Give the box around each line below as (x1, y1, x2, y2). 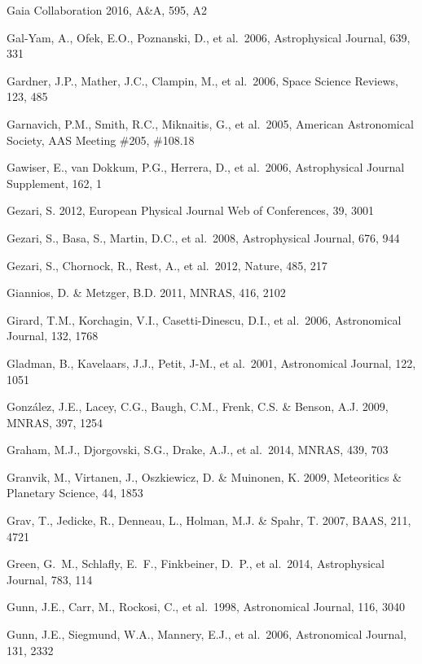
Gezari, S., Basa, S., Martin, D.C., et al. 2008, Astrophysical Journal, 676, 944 (7, 229, 400, 246)
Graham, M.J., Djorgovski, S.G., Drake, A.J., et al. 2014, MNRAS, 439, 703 (7, 441, 389, 458)
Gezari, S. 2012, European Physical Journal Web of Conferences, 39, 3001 (7, 202, 374, 219)
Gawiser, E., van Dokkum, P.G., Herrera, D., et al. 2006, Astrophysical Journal (7, 159, 405, 176)
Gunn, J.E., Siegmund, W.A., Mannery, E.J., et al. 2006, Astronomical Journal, (7, 626, 407, 643)
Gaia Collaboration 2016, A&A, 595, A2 (7, 2, 207, 18)
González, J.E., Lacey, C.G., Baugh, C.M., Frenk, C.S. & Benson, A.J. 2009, (7, 398, 389, 415)
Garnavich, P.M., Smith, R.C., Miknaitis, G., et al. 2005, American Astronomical (7, 115, 414, 132)
